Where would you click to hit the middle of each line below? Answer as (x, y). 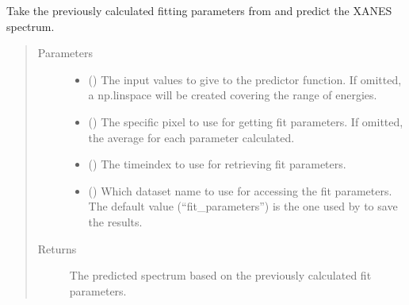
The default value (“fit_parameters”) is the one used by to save (243, 206)
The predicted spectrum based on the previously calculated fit (220, 275)
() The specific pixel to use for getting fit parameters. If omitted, (246, 121)
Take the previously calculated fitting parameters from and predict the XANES (199, 10)
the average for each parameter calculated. (191, 137)
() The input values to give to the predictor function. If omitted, (245, 79)
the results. (115, 221)
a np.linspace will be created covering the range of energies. (233, 95)
